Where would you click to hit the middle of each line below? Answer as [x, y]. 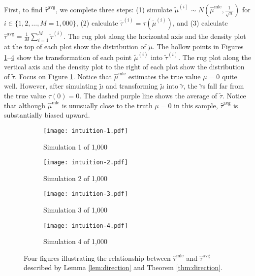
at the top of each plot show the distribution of [75, 46]
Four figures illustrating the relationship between [97, 258]
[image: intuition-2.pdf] [86, 163]
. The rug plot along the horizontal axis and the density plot [155, 36]
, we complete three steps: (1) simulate [114, 9]
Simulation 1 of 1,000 [75, 146]
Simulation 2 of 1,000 [75, 178]
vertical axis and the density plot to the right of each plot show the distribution [124, 67]
